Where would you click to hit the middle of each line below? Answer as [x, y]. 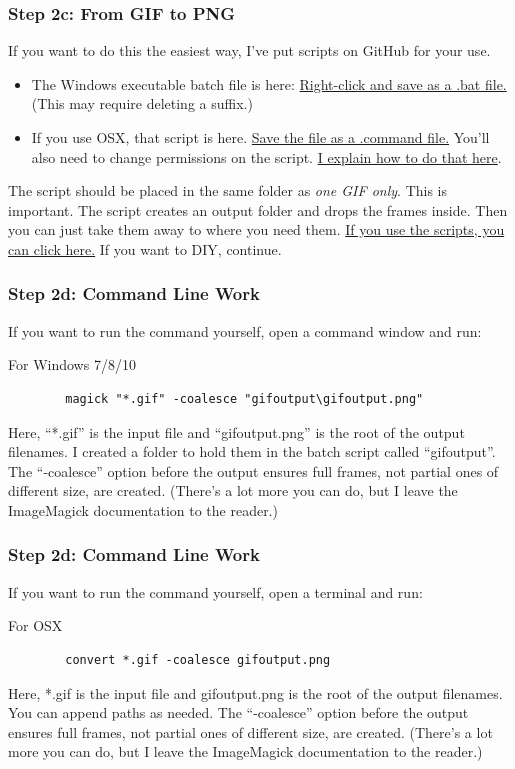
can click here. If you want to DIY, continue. [145, 248]
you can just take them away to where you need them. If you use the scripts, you [256, 229]
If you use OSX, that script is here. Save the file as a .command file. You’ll [260, 137]
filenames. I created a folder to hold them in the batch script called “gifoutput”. [252, 451]
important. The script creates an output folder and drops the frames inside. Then [258, 209]
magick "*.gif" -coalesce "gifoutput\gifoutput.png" [244, 398]
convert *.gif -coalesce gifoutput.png [198, 659]
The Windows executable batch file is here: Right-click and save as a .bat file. [269, 83]
